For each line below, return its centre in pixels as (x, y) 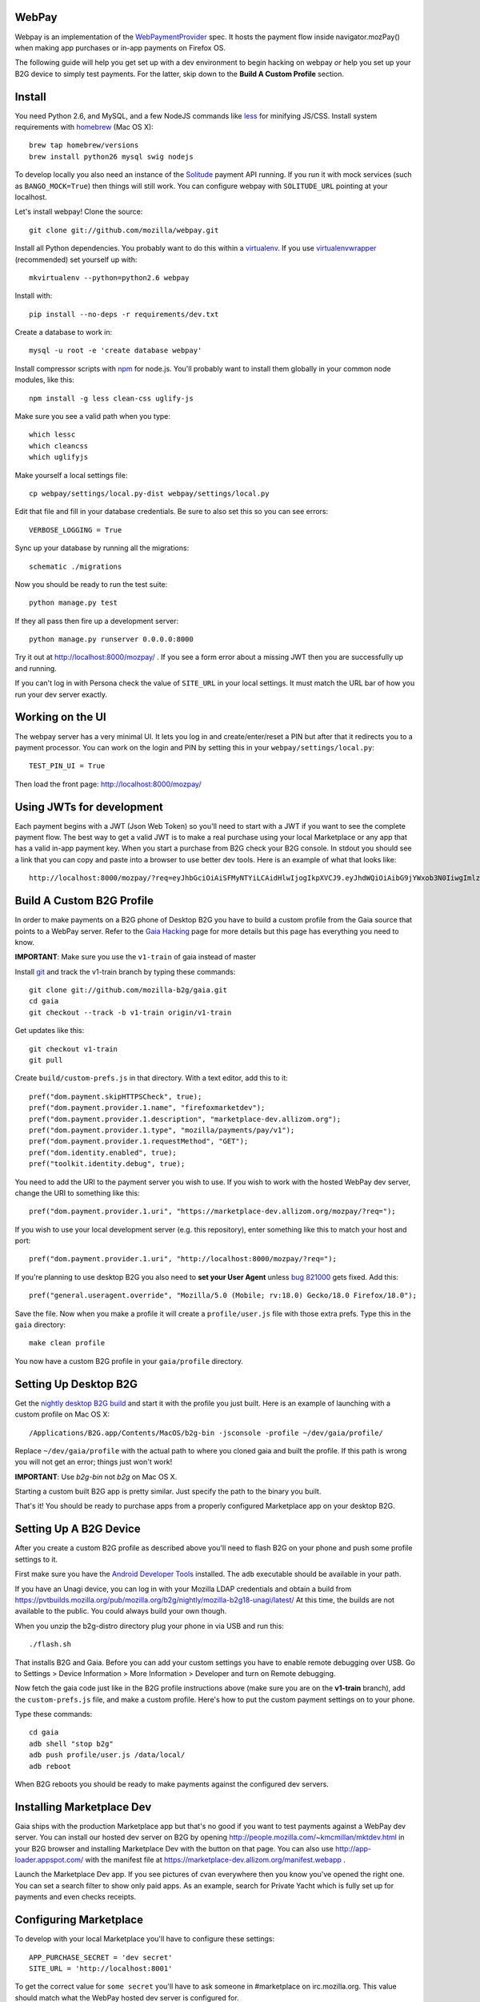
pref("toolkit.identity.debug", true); (107, 1164)
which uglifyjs (59, 457)
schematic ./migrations (76, 566)
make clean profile (67, 1343)
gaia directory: (40, 1325)
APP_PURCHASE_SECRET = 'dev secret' (101, 1957)
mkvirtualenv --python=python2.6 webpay (109, 277)
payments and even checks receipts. (75, 1897)
